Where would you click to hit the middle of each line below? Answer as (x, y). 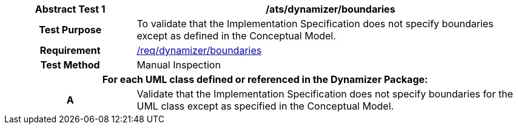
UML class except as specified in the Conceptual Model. (265, 106)
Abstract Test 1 (70, 9)
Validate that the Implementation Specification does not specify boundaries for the (325, 94)
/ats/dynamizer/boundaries (330, 9)
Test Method (70, 65)
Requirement (70, 50)
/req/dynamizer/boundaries (199, 50)
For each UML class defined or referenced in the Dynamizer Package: (265, 79)
